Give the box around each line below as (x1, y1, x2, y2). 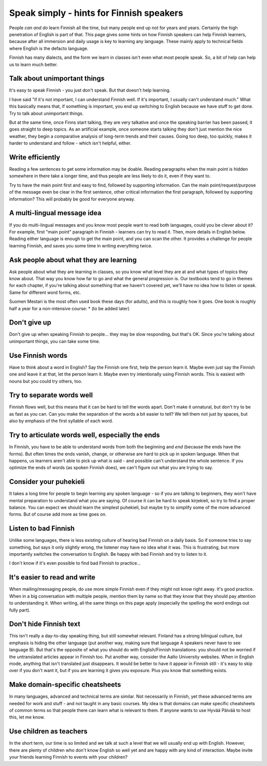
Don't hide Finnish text (9, 620, 81, 628)
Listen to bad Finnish (9, 525, 75, 533)
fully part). (9, 607, 31, 613)
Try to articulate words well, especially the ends (9, 431, 160, 439)
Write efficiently (9, 153, 60, 161)
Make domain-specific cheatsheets (9, 680, 121, 689)
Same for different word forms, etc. (9, 289, 81, 295)
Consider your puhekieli (9, 478, 85, 486)
